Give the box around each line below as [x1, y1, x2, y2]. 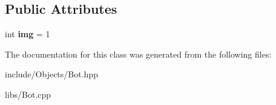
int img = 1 [5, 28, 50, 40]
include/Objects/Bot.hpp [5, 68, 98, 80]
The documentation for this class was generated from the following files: [5, 47, 272, 60]
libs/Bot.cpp [5, 88, 51, 100]
